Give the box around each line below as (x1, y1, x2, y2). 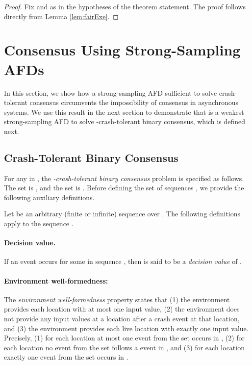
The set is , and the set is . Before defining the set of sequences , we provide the (4, 182, 244, 193)
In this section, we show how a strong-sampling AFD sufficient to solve (4, 87, 217, 98)
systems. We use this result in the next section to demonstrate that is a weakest (4, 106, 244, 117)
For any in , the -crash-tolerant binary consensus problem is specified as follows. (4, 173, 244, 183)
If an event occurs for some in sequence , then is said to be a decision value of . (4, 256, 242, 266)
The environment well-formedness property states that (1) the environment (4, 294, 230, 304)
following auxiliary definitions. (4, 192, 95, 202)
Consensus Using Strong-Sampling (4, 40, 241, 60)
